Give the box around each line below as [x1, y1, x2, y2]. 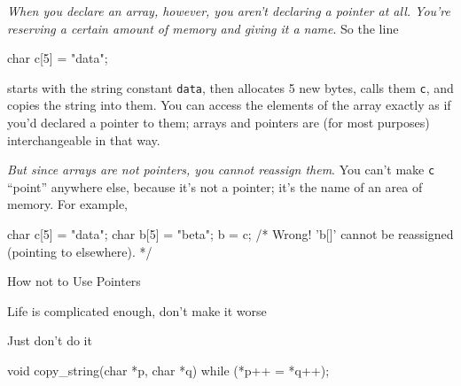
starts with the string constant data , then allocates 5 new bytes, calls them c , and [7, 78, 454, 96]
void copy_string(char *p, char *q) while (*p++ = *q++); [7, 361, 330, 380]
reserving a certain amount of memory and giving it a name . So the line [7, 19, 399, 37]
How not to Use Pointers [7, 272, 141, 290]
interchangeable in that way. [7, 130, 160, 149]
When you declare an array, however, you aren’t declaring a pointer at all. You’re [7, 2, 450, 19]
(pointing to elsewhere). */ [7, 242, 152, 260]
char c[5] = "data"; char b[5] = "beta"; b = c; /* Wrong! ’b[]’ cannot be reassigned [7, 225, 454, 243]
